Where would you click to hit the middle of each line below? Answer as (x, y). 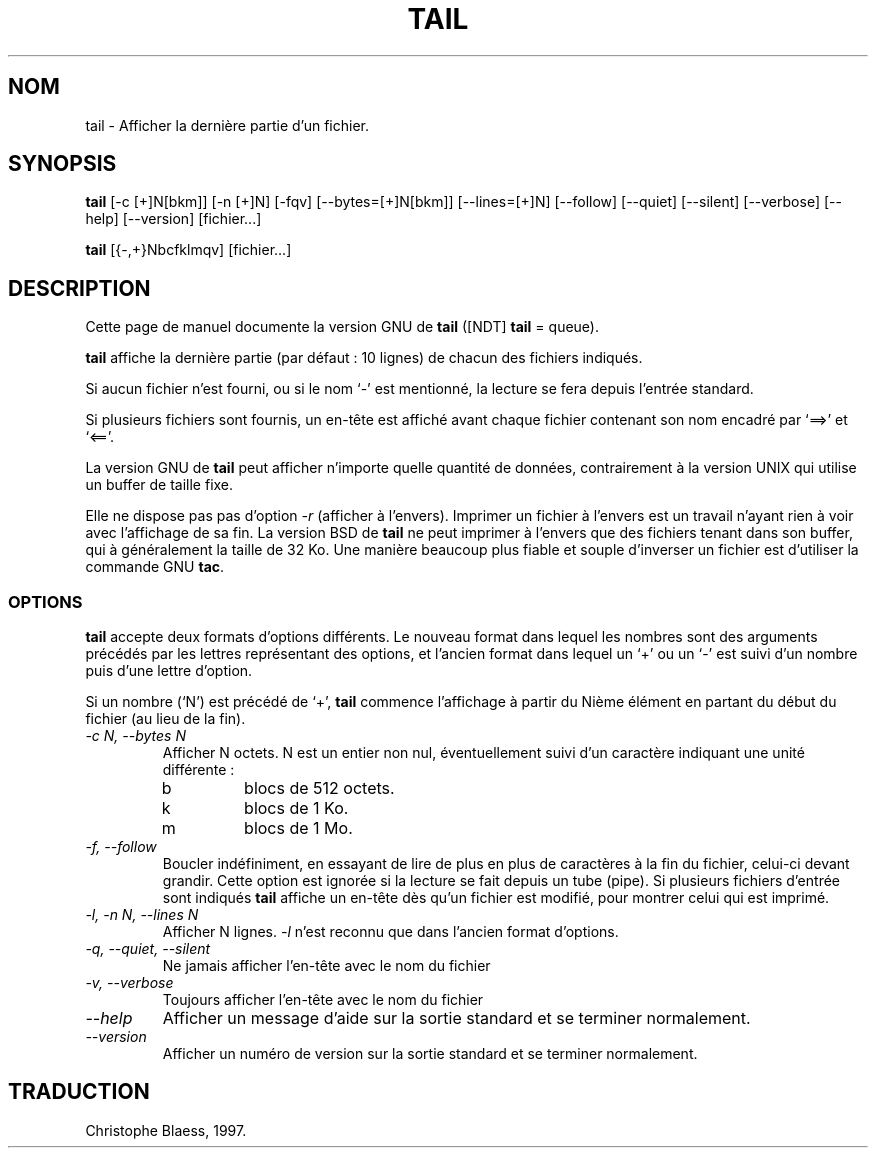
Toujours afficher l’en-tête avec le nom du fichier (323, 1000)
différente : (198, 770)
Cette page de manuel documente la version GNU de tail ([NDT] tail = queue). (342, 327)
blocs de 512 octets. (319, 788)
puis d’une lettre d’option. (169, 671)
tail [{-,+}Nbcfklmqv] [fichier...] (188, 250)
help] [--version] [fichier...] (173, 219)
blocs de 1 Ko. (296, 808)
